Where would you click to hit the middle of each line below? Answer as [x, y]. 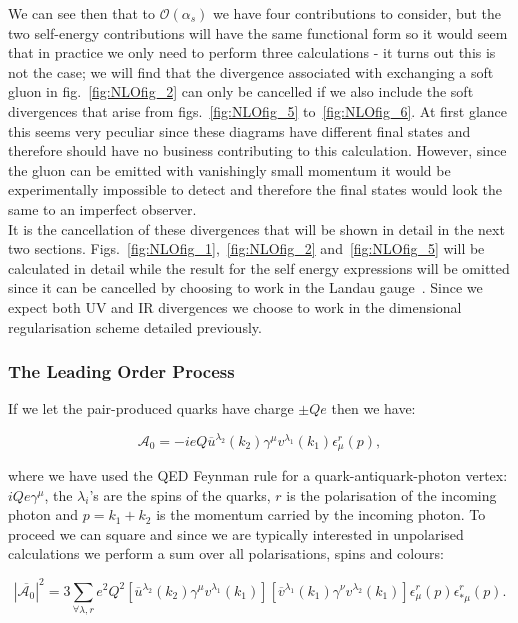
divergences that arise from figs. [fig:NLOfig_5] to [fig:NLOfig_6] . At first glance [258, 110]
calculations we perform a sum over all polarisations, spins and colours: [226, 553]
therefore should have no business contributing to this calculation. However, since [257, 150]
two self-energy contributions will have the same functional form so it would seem [258, 32]
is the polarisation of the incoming [391, 494]
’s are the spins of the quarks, [180, 494]
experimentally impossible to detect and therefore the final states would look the [255, 189]
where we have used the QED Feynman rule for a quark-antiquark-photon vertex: [258, 475]
